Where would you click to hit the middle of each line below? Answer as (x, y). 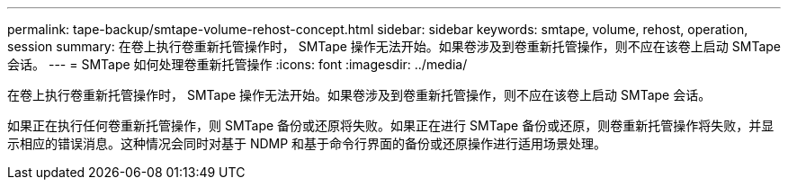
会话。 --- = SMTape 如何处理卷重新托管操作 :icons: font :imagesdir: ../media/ (237, 64)
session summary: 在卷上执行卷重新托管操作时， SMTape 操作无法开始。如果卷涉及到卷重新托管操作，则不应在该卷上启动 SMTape (394, 46)
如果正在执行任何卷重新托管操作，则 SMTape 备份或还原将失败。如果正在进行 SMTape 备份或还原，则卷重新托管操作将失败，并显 (391, 125)
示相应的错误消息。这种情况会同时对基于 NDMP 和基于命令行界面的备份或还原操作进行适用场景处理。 (307, 143)
